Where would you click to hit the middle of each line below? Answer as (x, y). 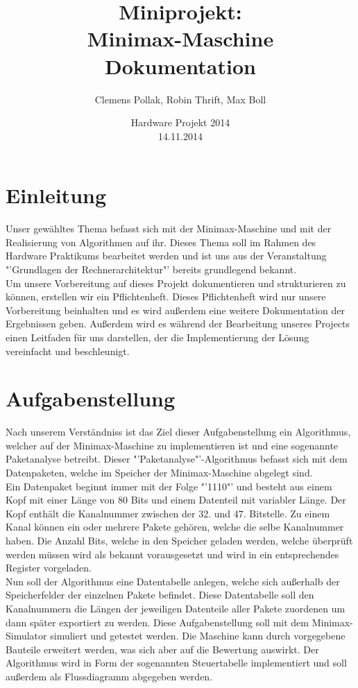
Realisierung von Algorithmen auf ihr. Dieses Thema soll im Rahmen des (161, 242)
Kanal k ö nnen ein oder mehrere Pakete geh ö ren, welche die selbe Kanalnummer (175, 527)
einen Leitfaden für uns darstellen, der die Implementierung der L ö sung (157, 337)
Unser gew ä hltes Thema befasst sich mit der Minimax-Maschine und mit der (169, 229)
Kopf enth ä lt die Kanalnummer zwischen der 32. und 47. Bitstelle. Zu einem (168, 513)
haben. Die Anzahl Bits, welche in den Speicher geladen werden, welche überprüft (179, 541)
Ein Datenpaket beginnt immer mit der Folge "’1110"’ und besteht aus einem (169, 486)
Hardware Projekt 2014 (180, 122)
